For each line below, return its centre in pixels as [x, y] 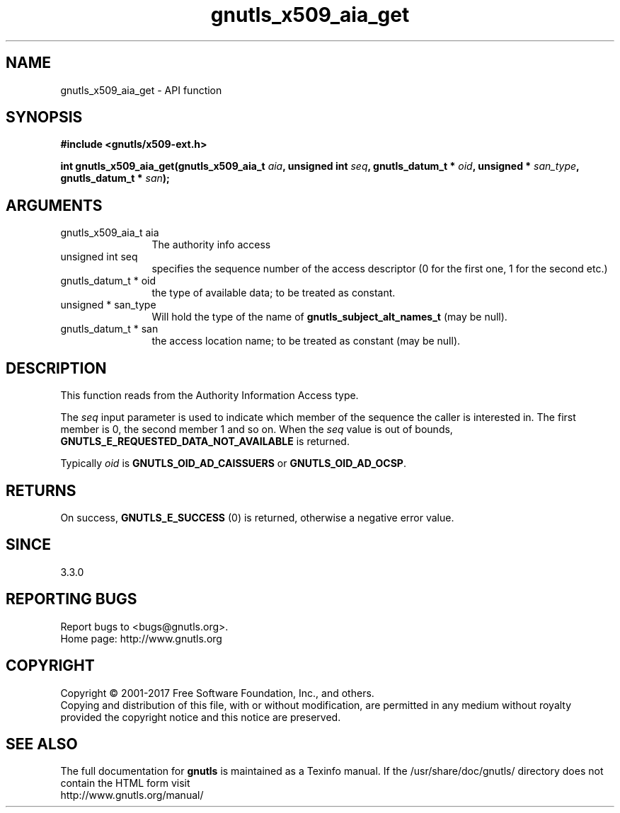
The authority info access [211, 245]
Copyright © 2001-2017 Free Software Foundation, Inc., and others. [217, 693]
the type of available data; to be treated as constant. [274, 293]
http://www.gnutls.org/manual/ [132, 795]
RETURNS [41, 490]
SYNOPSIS [44, 117]
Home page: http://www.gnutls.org [141, 638]
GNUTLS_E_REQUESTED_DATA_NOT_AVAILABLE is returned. [205, 442]
